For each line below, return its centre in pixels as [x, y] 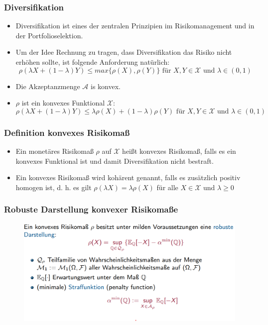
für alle [167, 187]
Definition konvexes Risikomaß [67, 132]
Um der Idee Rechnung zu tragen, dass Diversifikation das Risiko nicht [124, 52]
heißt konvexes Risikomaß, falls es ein [179, 151]
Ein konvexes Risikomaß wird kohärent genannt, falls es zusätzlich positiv [128, 177]
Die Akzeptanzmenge [48, 86]
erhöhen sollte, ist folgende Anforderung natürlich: [93, 62]
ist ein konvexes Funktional [63, 103]
